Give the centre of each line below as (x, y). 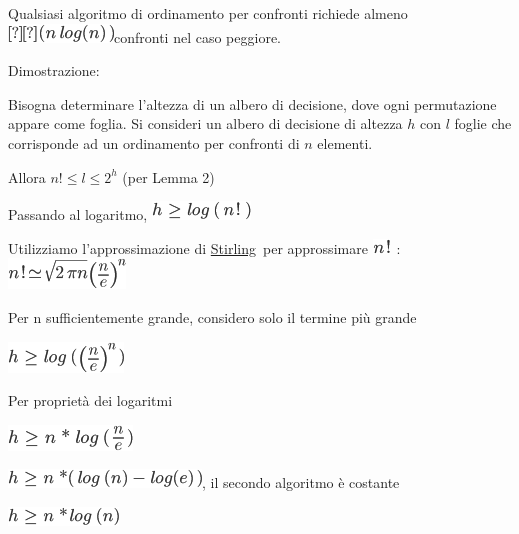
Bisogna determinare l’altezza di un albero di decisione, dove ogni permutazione (252, 103)
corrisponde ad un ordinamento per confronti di (154, 142)
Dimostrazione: (54, 70)
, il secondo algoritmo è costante (301, 482)
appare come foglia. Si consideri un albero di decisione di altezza (205, 123)
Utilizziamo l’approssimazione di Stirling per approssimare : (204, 247)
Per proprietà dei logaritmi (90, 400)
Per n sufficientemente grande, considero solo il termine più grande (212, 316)
